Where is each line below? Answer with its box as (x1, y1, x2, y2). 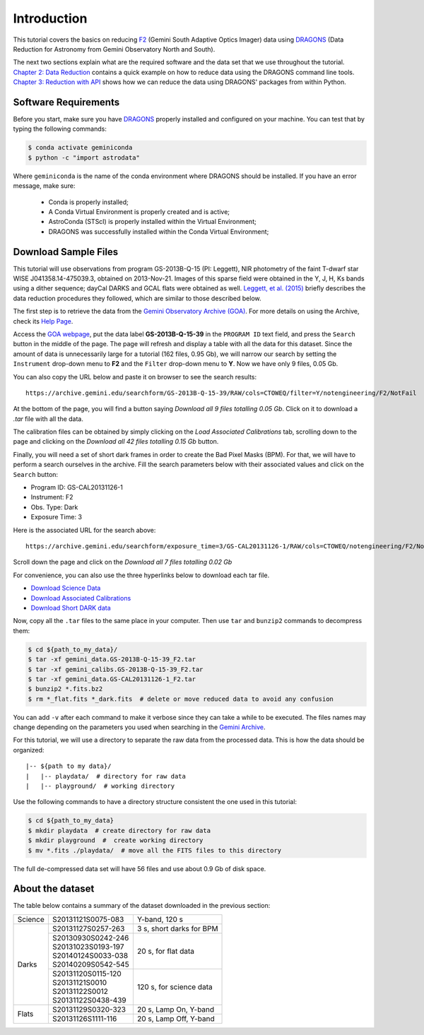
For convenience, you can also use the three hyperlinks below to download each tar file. (13, 571, 270, 579)
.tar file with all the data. (13, 414, 84, 423)
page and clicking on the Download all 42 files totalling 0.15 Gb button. (13, 437, 219, 446)
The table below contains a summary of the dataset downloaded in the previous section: (13, 901, 271, 910)
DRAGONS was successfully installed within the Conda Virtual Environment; (48, 227, 269, 236)
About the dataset (13, 883, 95, 895)
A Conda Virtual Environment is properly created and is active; (48, 207, 230, 215)
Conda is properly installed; (48, 198, 129, 206)
